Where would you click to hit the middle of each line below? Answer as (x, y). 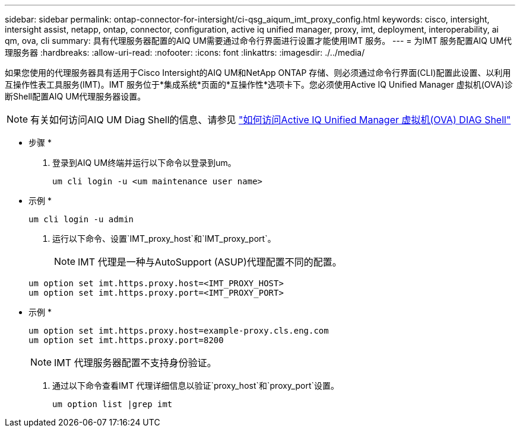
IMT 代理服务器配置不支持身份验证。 (135, 363)
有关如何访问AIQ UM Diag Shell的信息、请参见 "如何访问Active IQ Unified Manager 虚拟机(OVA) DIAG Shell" (271, 120)
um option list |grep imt (112, 404)
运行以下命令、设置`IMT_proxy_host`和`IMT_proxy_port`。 (164, 239)
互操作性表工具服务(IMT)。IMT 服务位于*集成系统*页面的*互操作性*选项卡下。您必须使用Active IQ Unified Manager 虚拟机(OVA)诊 (259, 84)
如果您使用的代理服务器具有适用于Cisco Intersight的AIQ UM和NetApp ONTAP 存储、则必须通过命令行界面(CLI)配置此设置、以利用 (258, 73)
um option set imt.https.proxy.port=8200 (126, 340)
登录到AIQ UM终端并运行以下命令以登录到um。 (144, 163)
